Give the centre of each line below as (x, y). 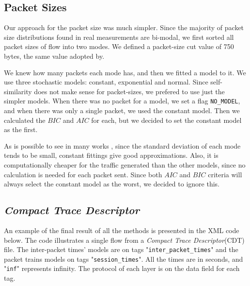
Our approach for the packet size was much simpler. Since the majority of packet (124, 27)
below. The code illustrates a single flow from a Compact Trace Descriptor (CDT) (124, 240)
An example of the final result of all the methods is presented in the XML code (122, 230)
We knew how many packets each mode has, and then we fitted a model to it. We (125, 72)
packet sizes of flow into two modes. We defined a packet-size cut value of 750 (119, 46)
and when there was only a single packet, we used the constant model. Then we (122, 110)
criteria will (225, 174)
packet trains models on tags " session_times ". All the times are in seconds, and (124, 259)
